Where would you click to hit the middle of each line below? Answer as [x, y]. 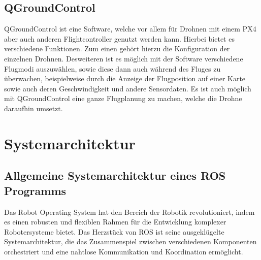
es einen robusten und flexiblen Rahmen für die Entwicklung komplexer [115, 222]
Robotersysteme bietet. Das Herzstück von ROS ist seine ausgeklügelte [114, 231]
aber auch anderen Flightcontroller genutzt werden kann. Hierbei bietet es [119, 38]
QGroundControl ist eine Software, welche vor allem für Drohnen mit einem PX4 [130, 29]
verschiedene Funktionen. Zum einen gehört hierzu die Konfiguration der [117, 48]
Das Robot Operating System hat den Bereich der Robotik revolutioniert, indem [129, 212]
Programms [35, 190]
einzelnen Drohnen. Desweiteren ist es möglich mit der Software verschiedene [124, 58]
